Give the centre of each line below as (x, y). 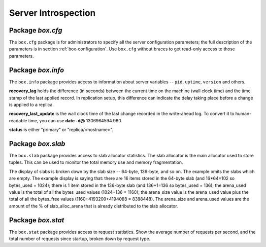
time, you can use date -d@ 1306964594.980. (75, 120)
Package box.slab (37, 144)
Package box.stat (37, 220)
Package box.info (36, 70)
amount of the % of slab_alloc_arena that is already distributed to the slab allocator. (94, 206)
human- (243, 114)
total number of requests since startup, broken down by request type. (80, 239)
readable (18, 120)
